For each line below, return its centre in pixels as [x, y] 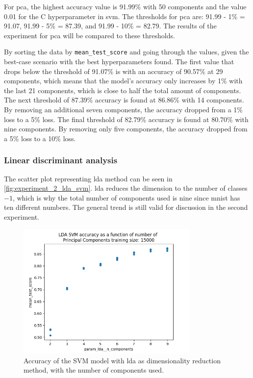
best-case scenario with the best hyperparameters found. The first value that [119, 62]
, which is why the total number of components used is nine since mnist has [126, 197]
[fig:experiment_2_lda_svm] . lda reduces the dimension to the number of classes [126, 188]
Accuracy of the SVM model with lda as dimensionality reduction [122, 360]
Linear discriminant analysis [61, 160]
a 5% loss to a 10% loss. [40, 138]
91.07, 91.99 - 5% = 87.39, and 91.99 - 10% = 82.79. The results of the [110, 26]
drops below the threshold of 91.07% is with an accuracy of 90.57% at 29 [114, 71]
